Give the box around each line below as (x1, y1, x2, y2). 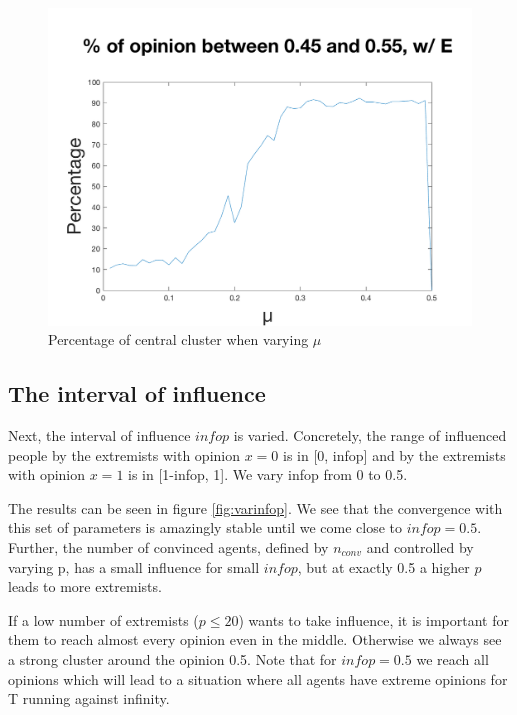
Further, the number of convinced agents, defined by (8, 536, 329, 557)
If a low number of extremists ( (8, 609, 199, 630)
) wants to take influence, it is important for (238, 609, 509, 630)
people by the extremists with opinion (8, 444, 240, 465)
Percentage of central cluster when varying (48, 329, 309, 350)
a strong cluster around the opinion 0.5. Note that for (8, 648, 337, 669)
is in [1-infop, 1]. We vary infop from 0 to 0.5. (128, 464, 408, 485)
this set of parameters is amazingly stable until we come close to (8, 517, 403, 538)
